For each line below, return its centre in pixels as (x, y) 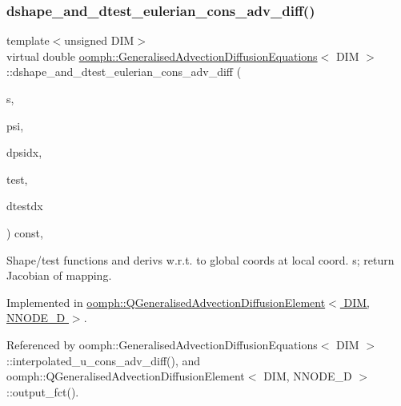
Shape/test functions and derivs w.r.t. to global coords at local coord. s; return (200, 259)
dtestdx (25, 206)
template (28, 40)
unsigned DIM (99, 40)
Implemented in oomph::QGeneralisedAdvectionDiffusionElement (166, 302)
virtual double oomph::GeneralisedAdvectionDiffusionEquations (162, 56)
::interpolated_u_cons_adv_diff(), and (104, 360)
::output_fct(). (43, 391)
